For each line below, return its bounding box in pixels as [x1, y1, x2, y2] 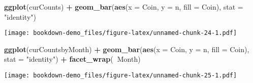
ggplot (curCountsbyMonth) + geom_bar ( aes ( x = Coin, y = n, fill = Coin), [4, 44, 249, 54]
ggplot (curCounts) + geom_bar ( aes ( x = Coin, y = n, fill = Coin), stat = [4, 2, 243, 12]
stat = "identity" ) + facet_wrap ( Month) [4, 54, 141, 64]
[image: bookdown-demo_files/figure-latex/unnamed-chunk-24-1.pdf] [4, 29, 237, 37]
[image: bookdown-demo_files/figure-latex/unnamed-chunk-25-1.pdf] [4, 72, 237, 79]
